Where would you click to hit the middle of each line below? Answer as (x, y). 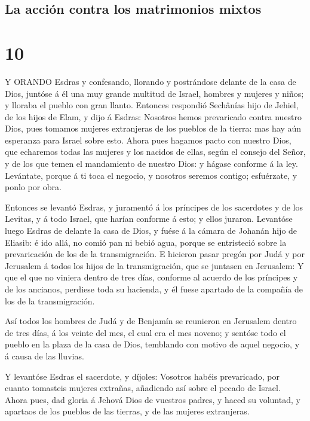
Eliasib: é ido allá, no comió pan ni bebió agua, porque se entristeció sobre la (146, 242)
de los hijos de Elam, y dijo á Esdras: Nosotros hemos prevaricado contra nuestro (154, 116)
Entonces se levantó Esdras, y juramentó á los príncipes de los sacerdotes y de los (154, 207)
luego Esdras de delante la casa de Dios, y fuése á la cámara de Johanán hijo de (151, 231)
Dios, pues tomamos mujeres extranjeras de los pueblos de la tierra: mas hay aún (153, 128)
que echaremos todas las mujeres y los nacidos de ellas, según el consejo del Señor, (155, 152)
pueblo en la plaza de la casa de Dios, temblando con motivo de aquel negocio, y (152, 344)
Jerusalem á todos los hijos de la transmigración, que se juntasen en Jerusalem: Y (154, 265)
